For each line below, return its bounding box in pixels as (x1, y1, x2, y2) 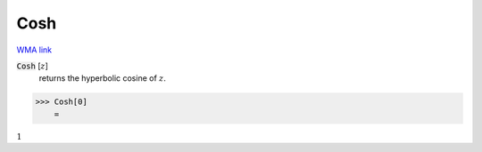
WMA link (16, 44, 53, 55)
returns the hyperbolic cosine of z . (38, 73, 167, 84)
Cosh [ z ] (16, 60, 49, 71)
